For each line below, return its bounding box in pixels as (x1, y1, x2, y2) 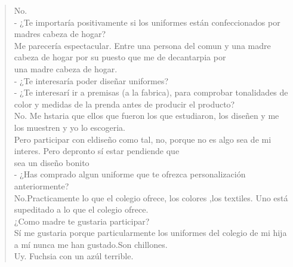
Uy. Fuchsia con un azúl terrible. (14, 250, 134, 262)
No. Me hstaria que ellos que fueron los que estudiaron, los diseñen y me (14, 109, 279, 122)
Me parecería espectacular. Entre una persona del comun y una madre (14, 39, 271, 51)
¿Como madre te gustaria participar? (14, 214, 150, 227)
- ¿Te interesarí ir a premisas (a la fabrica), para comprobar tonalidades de (14, 86, 288, 99)
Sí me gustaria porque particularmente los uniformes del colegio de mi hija (14, 226, 287, 239)
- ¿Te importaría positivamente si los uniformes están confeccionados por (14, 16, 280, 28)
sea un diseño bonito (14, 156, 90, 168)
